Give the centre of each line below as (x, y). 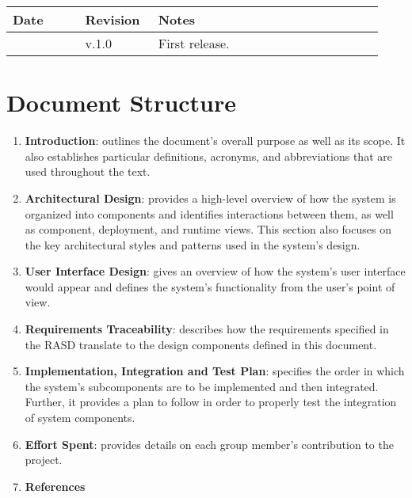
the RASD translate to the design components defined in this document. (201, 344)
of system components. (80, 418)
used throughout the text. (88, 171)
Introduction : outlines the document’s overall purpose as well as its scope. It (215, 141)
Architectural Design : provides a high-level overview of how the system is (210, 198)
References (55, 486)
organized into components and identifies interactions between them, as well (209, 213)
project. (44, 460)
